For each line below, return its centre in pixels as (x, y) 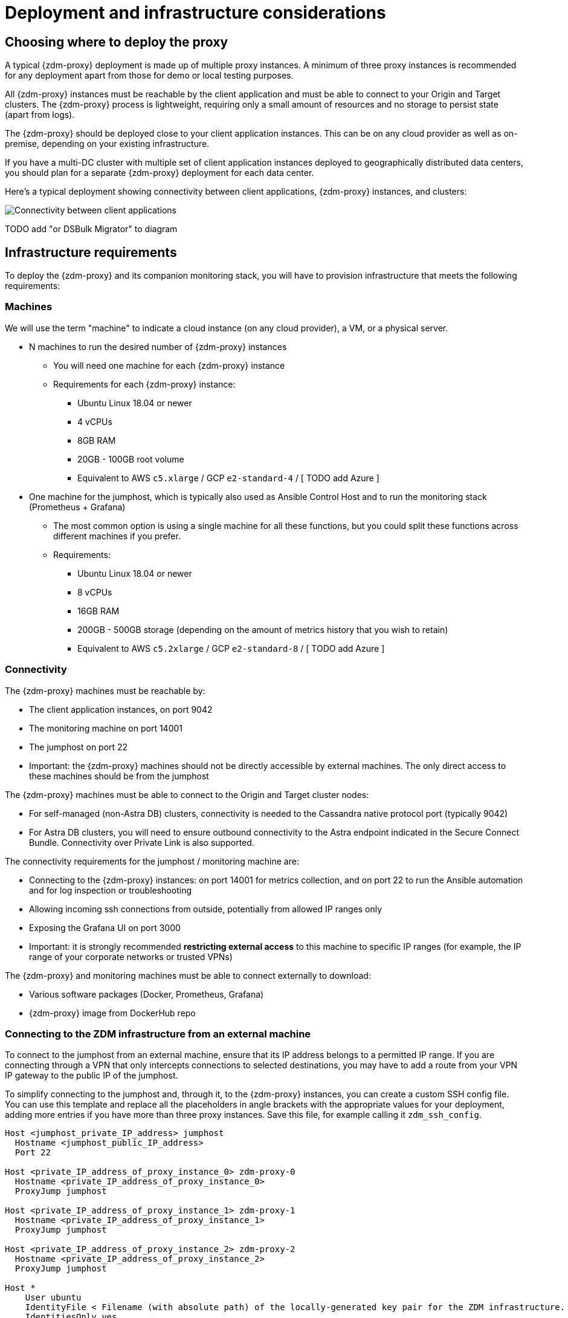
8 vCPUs (95, 592)
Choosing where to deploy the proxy (117, 42)
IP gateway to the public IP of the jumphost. (92, 1076)
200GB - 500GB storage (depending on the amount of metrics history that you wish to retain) (263, 629)
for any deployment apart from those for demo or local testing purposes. (149, 76)
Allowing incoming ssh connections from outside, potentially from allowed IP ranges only (206, 909)
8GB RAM (97, 440)
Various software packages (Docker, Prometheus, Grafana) (147, 994)
